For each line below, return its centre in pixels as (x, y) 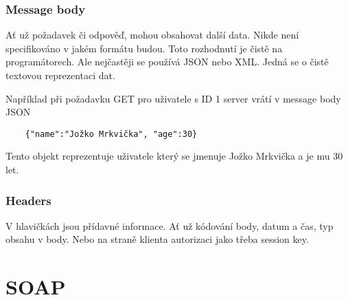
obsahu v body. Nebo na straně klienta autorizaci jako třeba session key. (157, 239)
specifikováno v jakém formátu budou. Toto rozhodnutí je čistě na (144, 48)
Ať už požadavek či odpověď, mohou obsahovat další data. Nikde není (152, 35)
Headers (28, 200)
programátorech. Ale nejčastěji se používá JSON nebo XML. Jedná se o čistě (167, 62)
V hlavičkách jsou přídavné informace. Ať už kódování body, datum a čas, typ (170, 225)
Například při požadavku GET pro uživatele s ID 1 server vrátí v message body (173, 98)
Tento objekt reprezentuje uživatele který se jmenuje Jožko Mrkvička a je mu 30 (174, 156)
